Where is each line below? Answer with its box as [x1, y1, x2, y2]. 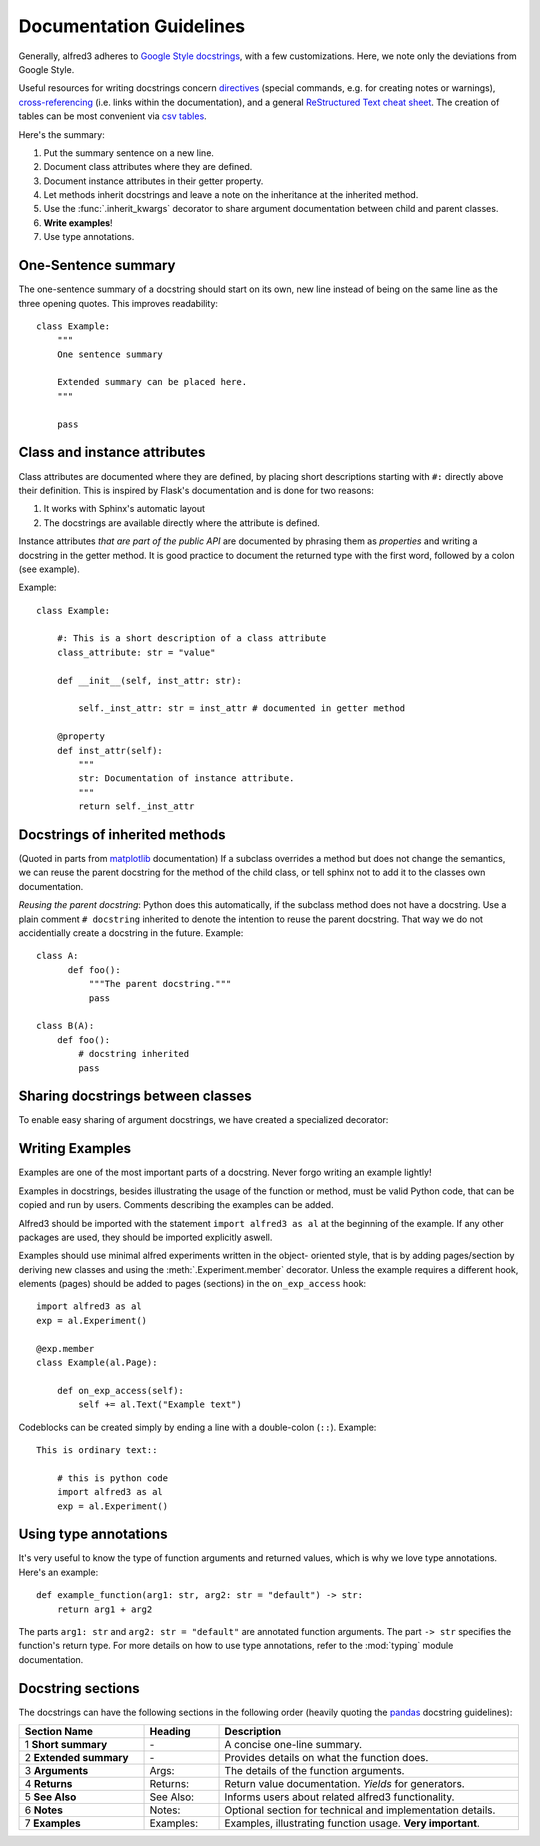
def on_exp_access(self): [56, 1385, 185, 1396]
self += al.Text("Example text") [78, 1399, 242, 1410]
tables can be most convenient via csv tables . [18, 110, 207, 122]
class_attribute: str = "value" [56, 646, 216, 658]
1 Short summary [24, 1738, 108, 1752]
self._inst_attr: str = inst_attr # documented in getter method [78, 703, 406, 714]
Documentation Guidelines [18, 15, 246, 37]
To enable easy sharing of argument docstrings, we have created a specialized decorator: [18, 1114, 389, 1126]
